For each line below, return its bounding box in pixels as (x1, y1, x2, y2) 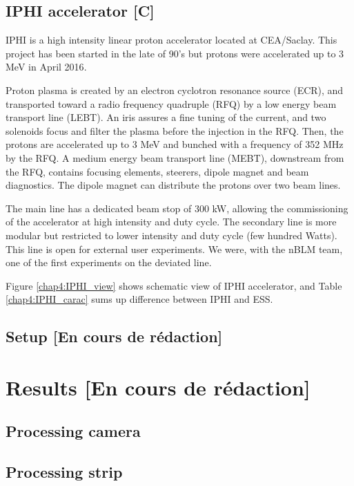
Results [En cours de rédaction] (6, 373, 311, 401)
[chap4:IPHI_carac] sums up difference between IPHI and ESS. (6, 292, 273, 306)
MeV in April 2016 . (6, 59, 87, 74)
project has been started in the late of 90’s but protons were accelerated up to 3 (6, 46, 344, 60)
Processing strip (6, 461, 123, 483)
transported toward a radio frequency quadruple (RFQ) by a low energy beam (6, 96, 337, 111)
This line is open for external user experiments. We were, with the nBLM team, (6, 241, 343, 256)
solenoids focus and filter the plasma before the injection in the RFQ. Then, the (6, 123, 344, 138)
